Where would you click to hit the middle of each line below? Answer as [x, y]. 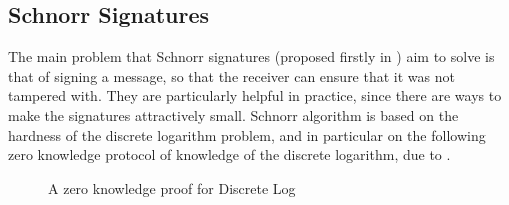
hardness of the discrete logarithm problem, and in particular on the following [247, 134]
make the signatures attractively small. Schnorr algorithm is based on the [233, 114]
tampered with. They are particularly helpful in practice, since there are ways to [255, 95]
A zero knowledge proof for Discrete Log [172, 187]
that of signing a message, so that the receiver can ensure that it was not [231, 75]
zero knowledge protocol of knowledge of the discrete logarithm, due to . [229, 154]
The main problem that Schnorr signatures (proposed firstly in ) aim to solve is [251, 56]
